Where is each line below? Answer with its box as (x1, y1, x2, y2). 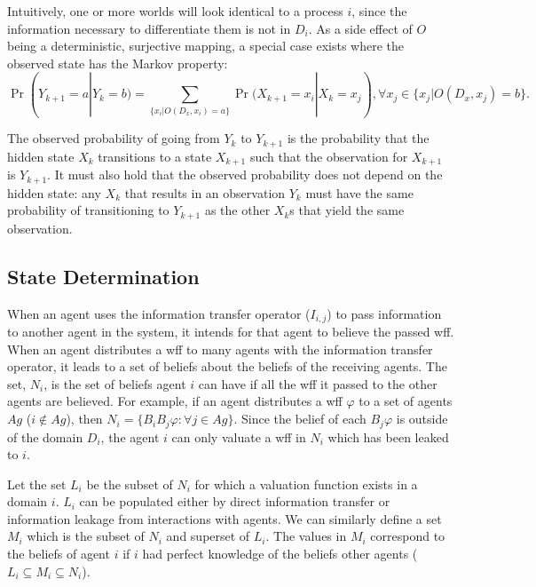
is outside (396, 409, 448, 428)
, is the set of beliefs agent (43, 374, 186, 393)
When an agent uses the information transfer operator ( (7, 304, 311, 322)
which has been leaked (327, 427, 449, 446)
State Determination (7, 262, 200, 290)
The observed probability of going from (7, 129, 220, 147)
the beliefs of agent (7, 544, 110, 563)
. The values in (265, 527, 347, 545)
